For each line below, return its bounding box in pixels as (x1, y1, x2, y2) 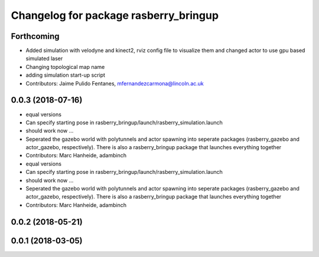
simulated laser (25, 55, 63, 62)
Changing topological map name (25, 63, 105, 70)
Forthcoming (11, 31, 60, 41)
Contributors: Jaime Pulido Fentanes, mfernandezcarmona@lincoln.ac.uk (25, 80, 204, 87)
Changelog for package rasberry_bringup (11, 9, 219, 22)
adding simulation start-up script (25, 71, 106, 79)
